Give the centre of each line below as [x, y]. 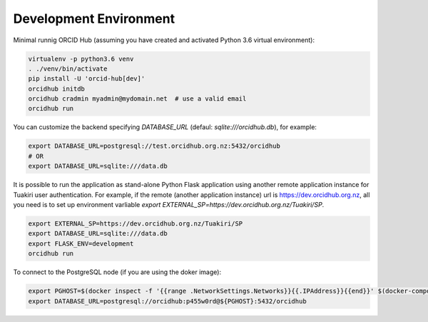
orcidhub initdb [57, 89]
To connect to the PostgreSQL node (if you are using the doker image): [117, 272]
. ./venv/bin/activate [68, 69]
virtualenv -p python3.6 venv [81, 59]
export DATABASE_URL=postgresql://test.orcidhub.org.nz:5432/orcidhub [154, 146]
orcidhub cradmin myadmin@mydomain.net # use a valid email [137, 99]
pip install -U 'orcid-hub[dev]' [87, 79]
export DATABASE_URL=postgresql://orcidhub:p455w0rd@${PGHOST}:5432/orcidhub [167, 301]
